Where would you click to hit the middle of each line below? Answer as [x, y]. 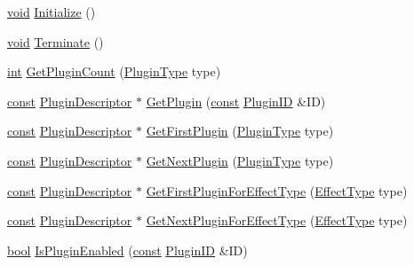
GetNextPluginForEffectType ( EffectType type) [277, 220]
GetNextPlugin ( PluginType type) [240, 160]
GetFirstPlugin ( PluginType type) [240, 131]
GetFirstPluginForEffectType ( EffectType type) [277, 190]
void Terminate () [56, 41]
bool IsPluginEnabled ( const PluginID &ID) [127, 250]
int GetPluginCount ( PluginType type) [114, 71]
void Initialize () [52, 12]
